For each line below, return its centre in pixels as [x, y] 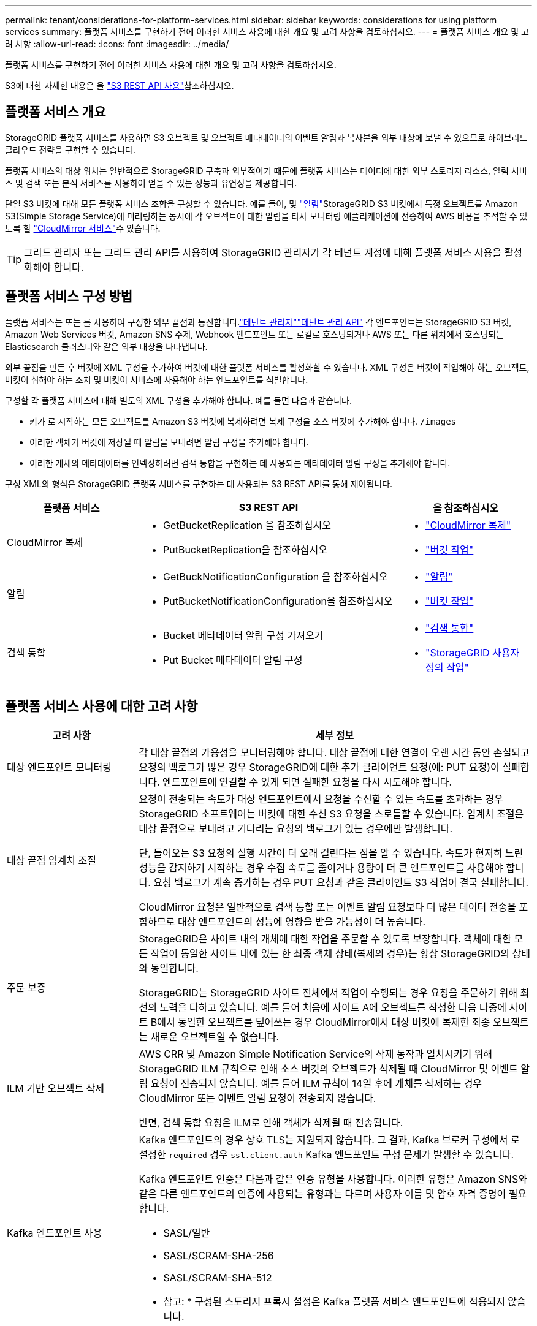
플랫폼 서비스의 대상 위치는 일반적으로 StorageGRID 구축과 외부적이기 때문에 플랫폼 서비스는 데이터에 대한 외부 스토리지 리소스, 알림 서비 [266, 170]
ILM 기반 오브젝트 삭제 [56, 1088]
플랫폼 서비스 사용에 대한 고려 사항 [101, 707]
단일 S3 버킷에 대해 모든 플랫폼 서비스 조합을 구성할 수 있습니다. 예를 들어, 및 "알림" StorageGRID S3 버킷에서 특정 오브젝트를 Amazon [261, 203]
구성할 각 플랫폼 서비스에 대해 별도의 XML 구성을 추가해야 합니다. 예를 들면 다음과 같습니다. [178, 400]
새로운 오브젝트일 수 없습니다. [215, 1036]
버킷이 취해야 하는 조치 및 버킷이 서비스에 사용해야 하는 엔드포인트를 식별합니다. [157, 379]
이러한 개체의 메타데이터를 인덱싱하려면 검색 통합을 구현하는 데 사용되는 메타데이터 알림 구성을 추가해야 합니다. [240, 463]
